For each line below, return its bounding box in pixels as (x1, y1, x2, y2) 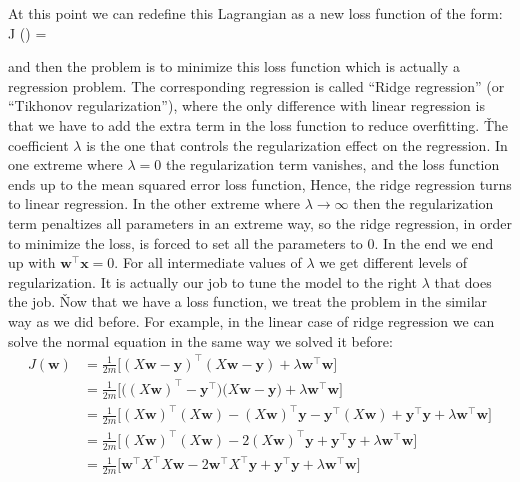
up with (8, 252, 56, 273)
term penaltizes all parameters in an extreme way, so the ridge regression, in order (8, 212, 512, 233)
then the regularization (353, 193, 494, 214)
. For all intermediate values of (114, 252, 302, 273)
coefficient (8, 134, 69, 155)
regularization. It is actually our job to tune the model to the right (8, 271, 417, 292)
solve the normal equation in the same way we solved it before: (8, 330, 393, 351)
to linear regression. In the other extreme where (8, 193, 301, 214)
